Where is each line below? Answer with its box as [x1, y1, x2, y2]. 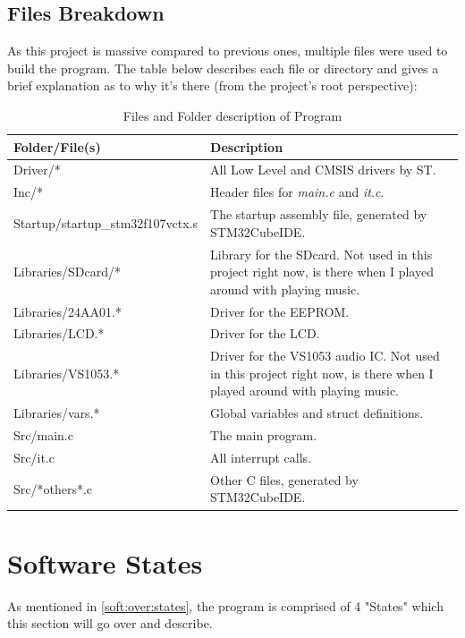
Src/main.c [13, 426, 73, 445]
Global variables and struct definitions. [210, 404, 424, 422]
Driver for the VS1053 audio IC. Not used [210, 346, 440, 365]
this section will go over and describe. [7, 614, 213, 633]
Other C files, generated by [210, 470, 359, 489]
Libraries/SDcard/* [13, 262, 121, 281]
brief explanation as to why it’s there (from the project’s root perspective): [7, 76, 418, 95]
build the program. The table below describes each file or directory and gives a [7, 58, 439, 77]
